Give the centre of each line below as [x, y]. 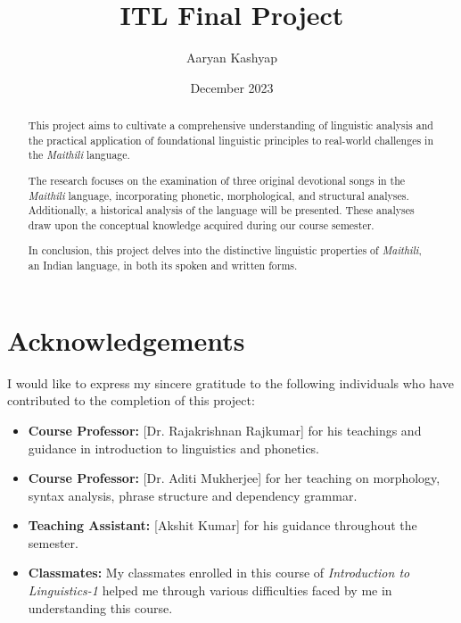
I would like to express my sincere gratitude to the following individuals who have [230, 382]
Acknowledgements [126, 340]
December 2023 [232, 87]
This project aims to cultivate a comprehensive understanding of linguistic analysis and [230, 125]
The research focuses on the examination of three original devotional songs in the [217, 180]
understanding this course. [100, 607]
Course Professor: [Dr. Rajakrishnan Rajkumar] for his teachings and [225, 430]
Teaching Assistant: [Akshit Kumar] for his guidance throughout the [222, 525]
